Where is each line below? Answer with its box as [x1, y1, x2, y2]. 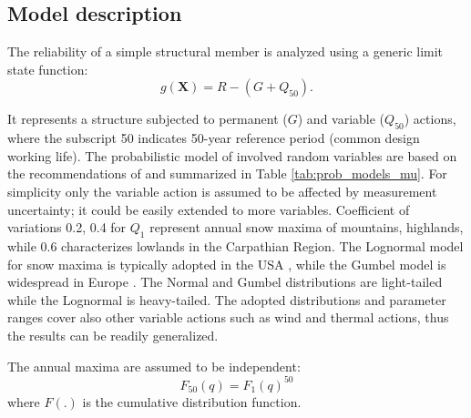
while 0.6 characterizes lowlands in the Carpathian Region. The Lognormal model [7, 236, 464, 255]
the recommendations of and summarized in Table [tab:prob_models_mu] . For [7, 164, 447, 183]
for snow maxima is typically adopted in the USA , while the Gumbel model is [7, 254, 446, 273]
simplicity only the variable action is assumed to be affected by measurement [7, 181, 437, 200]
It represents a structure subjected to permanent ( [7, 109, 288, 128]
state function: [7, 59, 88, 78]
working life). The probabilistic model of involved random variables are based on [7, 146, 457, 165]
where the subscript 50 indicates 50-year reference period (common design [7, 128, 420, 148]
